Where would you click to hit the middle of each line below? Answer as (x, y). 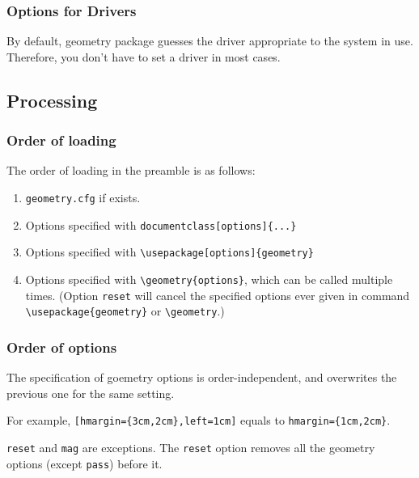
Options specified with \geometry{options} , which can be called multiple (209, 279)
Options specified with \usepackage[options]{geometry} (169, 252)
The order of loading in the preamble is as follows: (131, 170)
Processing (52, 100)
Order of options (62, 347)
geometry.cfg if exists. (83, 197)
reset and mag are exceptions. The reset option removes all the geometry (191, 447)
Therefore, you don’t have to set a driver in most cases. (144, 56)
